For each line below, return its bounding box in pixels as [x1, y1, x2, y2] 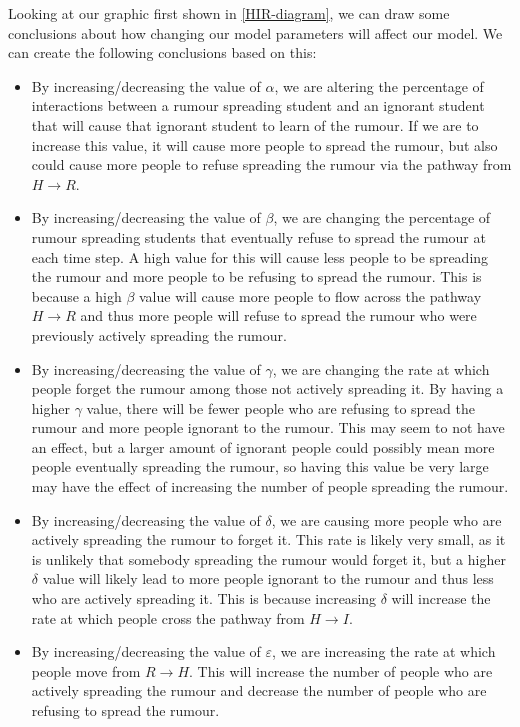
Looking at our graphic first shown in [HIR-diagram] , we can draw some [8, 3, 450, 23]
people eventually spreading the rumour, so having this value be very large [31, 456, 489, 477]
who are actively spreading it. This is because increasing [31, 588, 377, 609]
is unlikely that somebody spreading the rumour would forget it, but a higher [31, 548, 506, 569]
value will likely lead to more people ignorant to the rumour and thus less [42, 568, 494, 589]
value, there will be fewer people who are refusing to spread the [86, 397, 475, 418]
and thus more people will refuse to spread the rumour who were [80, 305, 477, 326]
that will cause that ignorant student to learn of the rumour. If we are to [31, 114, 479, 135]
